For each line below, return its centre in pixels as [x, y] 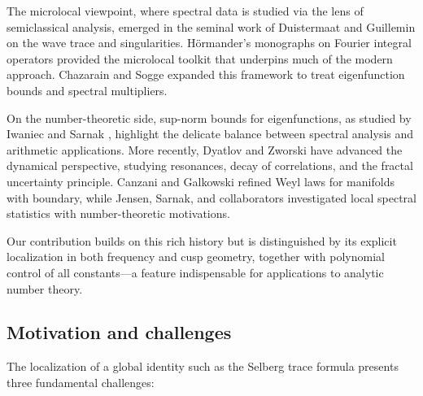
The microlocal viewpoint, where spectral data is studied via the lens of [185, 11]
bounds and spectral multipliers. [87, 90]
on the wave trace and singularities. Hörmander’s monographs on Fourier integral [209, 43]
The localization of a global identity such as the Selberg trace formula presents [203, 366]
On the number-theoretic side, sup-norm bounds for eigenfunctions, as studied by [209, 117]
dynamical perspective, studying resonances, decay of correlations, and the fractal [210, 165]
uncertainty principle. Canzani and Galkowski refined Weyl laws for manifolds [201, 181]
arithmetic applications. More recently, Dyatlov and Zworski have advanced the [205, 149]
